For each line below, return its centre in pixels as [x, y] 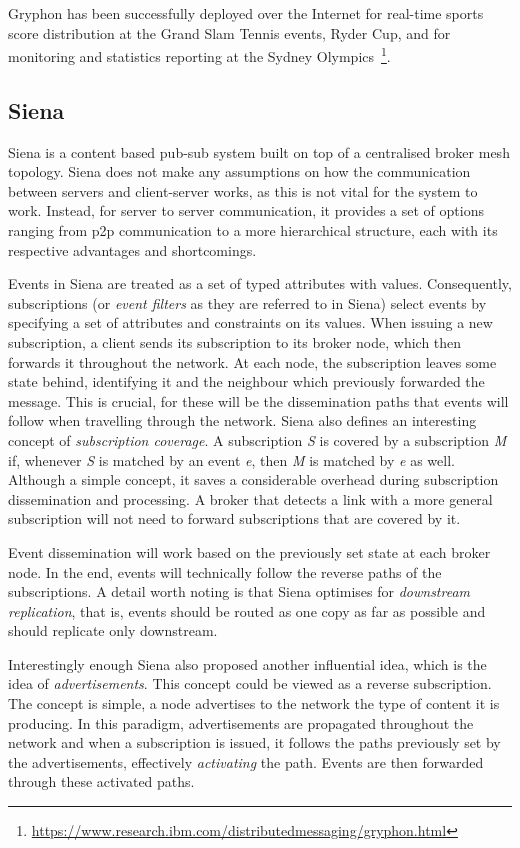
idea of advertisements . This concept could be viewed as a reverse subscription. [250, 683]
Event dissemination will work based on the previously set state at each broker [249, 551]
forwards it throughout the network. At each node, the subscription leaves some [252, 361]
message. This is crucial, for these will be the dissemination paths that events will [258, 400]
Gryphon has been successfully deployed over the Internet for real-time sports [246, 13]
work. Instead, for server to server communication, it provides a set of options [246, 210]
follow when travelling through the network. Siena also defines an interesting [242, 420]
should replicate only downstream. [113, 630]
